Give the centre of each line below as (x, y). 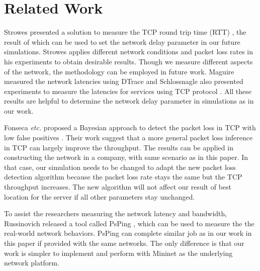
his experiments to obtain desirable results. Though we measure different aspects (128, 61)
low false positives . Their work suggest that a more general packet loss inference (128, 138)
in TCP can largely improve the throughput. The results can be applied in (119, 147)
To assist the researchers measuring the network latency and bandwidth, (116, 213)
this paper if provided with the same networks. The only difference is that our (124, 243)
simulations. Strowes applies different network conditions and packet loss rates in (129, 52)
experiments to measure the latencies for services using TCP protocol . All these (128, 91)
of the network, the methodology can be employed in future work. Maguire (119, 71)
